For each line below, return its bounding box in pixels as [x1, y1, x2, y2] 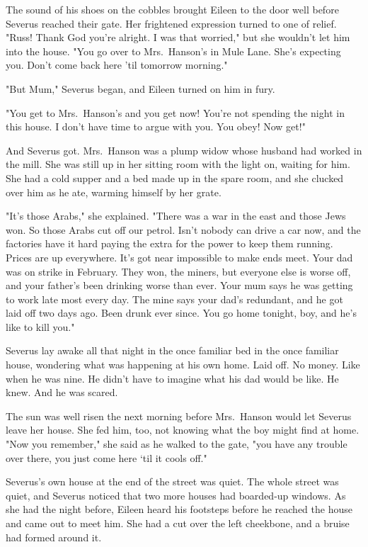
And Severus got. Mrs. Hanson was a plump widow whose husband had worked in [6, 142, 362, 157]
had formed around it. [6, 529, 102, 544]
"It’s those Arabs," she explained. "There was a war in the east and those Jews [6, 208, 346, 223]
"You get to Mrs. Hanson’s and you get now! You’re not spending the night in [6, 105, 345, 120]
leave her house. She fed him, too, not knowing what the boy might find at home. [6, 422, 360, 437]
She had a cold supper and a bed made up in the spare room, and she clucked [6, 170, 344, 185]
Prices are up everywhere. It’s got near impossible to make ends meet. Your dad [6, 249, 353, 264]
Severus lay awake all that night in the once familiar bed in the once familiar [6, 343, 339, 358]
